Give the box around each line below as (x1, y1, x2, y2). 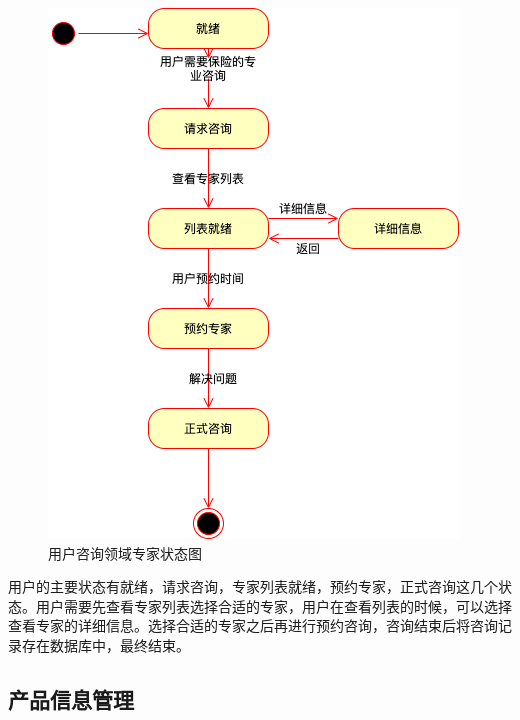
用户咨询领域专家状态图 (48, 542, 202, 563)
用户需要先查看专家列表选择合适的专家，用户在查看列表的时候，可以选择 (35, 595, 512, 616)
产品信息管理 (8, 683, 134, 714)
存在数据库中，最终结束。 (21, 634, 190, 655)
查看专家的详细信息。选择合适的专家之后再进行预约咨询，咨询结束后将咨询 (8, 615, 498, 636)
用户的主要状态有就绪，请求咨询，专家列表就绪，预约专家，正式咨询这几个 (8, 576, 498, 597)
